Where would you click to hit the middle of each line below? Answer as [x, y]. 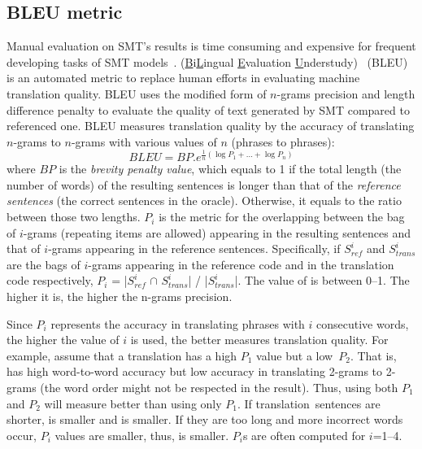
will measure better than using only [133, 403]
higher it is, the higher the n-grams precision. [120, 296]
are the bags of [44, 264]
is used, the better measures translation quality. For [259, 340]
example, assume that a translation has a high [122, 355]
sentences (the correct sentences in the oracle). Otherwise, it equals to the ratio [204, 201]
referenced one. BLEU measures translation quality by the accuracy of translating [211, 126]
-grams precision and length [346, 93]
